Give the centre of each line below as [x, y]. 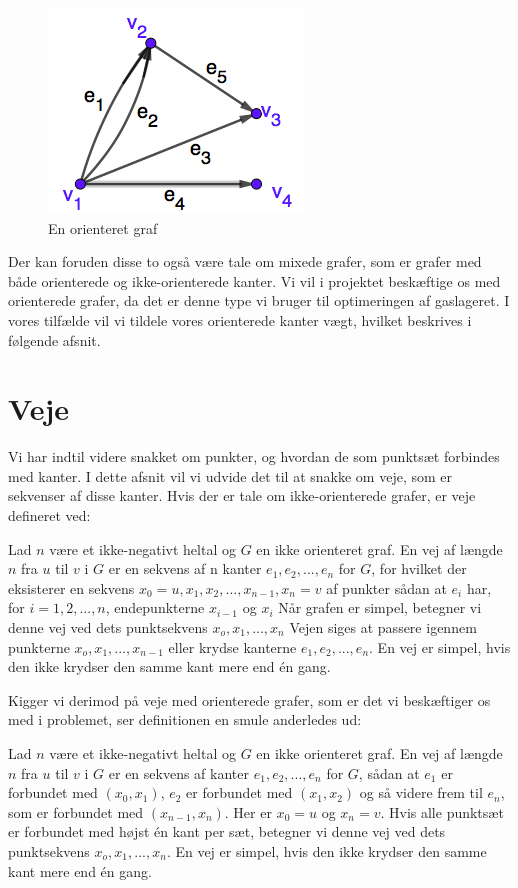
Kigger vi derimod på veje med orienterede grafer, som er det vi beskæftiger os [249, 699]
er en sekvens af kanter [178, 772]
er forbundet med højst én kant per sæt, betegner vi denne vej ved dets [227, 831]
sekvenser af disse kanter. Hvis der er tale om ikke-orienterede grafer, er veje [242, 495]
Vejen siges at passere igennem [383, 627]
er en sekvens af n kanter [185, 568]
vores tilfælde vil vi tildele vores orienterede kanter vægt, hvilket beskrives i [240, 319]
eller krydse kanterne [232, 646]
